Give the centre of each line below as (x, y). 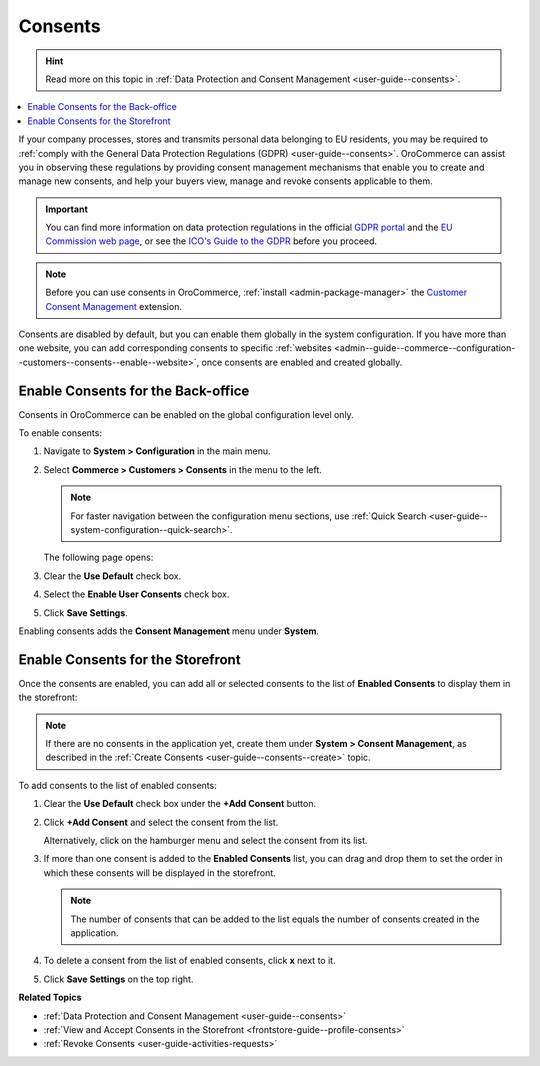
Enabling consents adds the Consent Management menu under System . (169, 631)
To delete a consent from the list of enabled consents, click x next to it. (189, 961)
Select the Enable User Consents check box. (136, 594)
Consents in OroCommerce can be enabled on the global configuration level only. (186, 414)
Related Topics (50, 997)
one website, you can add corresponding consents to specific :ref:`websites (175, 348)
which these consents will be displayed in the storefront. (160, 872)
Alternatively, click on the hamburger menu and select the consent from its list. (205, 841)
